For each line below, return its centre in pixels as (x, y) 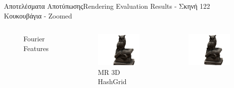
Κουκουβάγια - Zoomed (38, 15)
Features (36, 48)
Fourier (34, 39)
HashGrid (112, 81)
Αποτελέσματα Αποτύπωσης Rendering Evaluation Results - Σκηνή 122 (107, 6)
